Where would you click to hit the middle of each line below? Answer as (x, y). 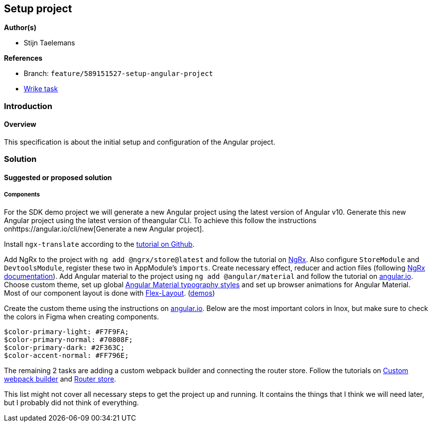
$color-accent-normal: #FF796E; (66, 355)
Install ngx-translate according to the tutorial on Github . (99, 244)
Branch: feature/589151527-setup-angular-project (118, 74)
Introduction (28, 106)
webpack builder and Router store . (60, 379)
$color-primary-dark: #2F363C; (64, 347)
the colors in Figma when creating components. (81, 316)
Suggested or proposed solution (58, 177)
